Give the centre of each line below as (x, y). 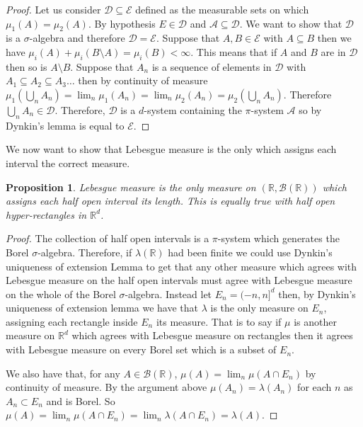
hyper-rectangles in (46, 214)
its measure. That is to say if (219, 321)
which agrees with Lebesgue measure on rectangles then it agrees (212, 335)
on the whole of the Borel (61, 294)
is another (315, 321)
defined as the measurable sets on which (222, 9)
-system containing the (193, 109)
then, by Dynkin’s (317, 294)
